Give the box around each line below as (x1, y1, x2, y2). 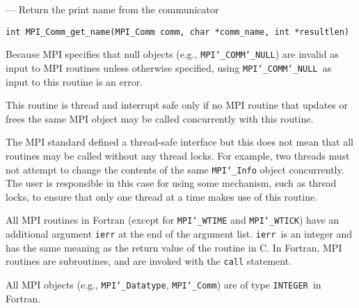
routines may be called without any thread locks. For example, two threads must (6, 148, 350, 162)
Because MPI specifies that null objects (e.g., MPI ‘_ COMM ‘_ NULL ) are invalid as (6, 47, 339, 61)
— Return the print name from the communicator (6, 2, 219, 16)
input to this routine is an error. (6, 74, 143, 88)
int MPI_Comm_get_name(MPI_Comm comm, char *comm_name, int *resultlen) (6, 26, 349, 37)
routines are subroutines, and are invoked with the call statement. (6, 254, 292, 268)
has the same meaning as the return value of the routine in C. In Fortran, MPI (6, 240, 342, 254)
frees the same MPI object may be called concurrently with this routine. (6, 111, 314, 125)
